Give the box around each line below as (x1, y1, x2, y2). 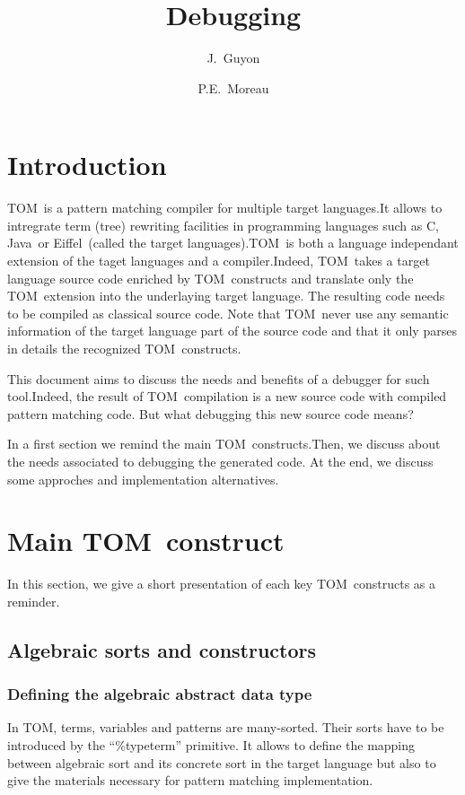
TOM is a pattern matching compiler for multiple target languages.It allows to (7, 198, 443, 217)
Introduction (7, 146, 167, 183)
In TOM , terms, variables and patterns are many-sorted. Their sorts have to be (7, 718, 444, 737)
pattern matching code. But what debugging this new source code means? (7, 404, 414, 423)
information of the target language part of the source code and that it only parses (7, 321, 457, 340)
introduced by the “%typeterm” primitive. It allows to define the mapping (7, 736, 416, 755)
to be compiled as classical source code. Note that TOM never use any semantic (7, 303, 449, 322)
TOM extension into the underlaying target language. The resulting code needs (7, 286, 445, 305)
